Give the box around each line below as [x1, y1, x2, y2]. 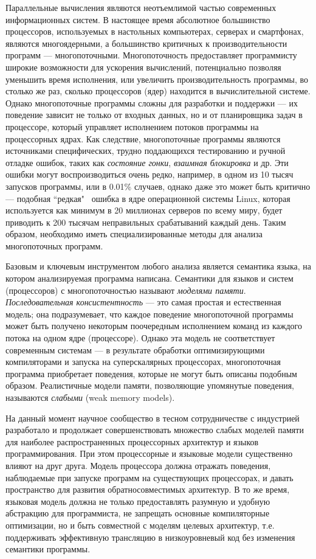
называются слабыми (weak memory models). [5, 391, 175, 403]
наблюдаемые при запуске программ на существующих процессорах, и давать [5, 471, 294, 484]
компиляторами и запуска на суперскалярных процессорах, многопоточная [5, 355, 281, 368]
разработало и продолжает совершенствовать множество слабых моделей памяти [5, 423, 304, 436]
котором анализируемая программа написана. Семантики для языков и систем [5, 272, 294, 285]
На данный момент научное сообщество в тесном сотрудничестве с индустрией [5, 411, 300, 424]
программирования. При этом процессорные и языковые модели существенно [5, 447, 293, 460]
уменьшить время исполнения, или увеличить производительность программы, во [5, 72, 309, 85]
